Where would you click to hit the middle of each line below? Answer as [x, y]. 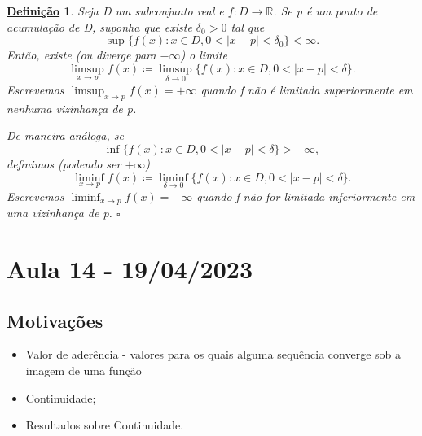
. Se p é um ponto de [325, 11]
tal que [248, 26]
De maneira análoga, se [65, 135]
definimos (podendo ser [64, 163]
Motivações [55, 320]
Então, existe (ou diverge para [81, 55]
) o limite [204, 55]
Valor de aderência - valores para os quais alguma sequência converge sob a [213, 354]
